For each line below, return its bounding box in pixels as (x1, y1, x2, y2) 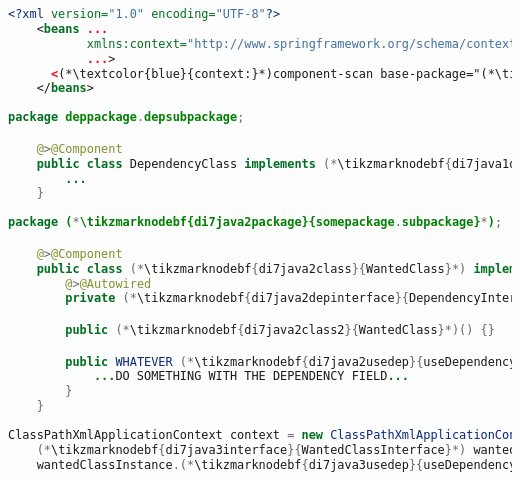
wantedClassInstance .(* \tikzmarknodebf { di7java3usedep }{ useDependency (36, 457, 517, 472)
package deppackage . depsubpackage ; (8, 110, 245, 125)
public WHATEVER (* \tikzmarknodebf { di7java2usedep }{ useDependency (65, 354, 517, 369)
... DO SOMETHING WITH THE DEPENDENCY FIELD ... (93, 369, 409, 384)
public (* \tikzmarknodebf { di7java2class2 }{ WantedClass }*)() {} (65, 322, 495, 337)
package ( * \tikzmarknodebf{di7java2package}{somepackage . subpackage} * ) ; (8, 215, 503, 230)
